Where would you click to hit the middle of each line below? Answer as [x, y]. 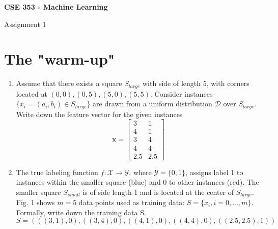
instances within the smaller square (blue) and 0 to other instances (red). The [137, 182]
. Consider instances [182, 93]
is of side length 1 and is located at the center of [158, 192]
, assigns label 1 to [214, 172]
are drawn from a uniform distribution [152, 104]
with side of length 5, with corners [196, 83]
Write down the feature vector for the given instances [99, 114]
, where [140, 172]
